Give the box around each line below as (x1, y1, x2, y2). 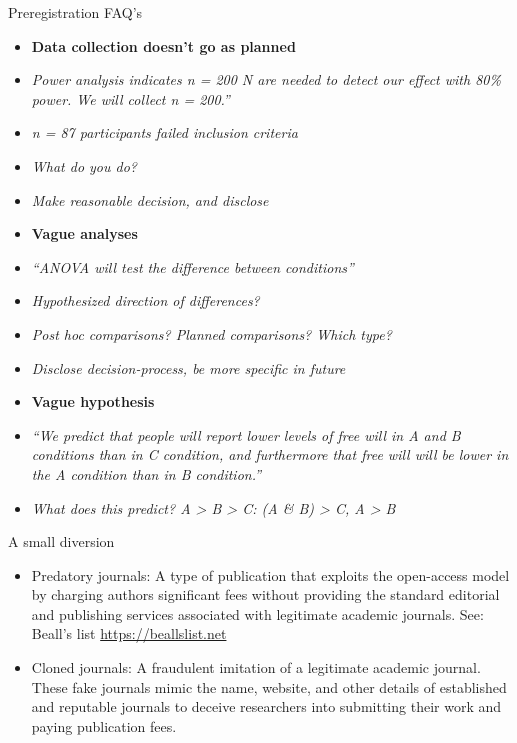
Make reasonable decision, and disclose (31, 189, 269, 210)
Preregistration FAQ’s (8, 2, 143, 22)
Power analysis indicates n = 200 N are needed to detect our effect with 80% (31, 69, 501, 90)
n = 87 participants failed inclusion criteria (31, 122, 298, 143)
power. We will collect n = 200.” (31, 88, 230, 109)
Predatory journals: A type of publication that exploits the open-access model (31, 564, 510, 585)
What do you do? (31, 155, 138, 176)
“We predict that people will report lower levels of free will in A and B (31, 424, 461, 445)
